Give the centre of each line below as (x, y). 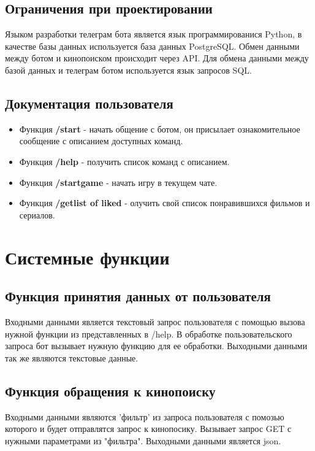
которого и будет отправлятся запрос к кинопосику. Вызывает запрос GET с (148, 429)
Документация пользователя (89, 103)
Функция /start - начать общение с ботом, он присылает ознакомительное (160, 129)
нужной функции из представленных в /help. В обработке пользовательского (149, 333)
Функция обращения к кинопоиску (110, 391)
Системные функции (87, 257)
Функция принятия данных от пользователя (138, 296)
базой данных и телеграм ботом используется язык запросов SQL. (128, 70)
